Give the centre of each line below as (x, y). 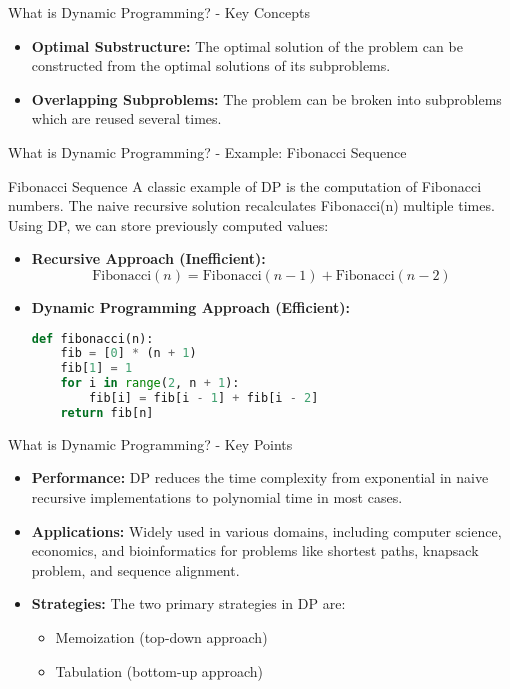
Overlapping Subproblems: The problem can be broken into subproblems (266, 98)
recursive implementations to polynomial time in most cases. (217, 496)
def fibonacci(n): (92, 338)
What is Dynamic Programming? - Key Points (150, 443)
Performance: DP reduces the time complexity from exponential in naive (260, 477)
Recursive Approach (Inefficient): (148, 258)
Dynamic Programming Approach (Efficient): (190, 306)
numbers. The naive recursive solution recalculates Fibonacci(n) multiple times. (251, 205)
